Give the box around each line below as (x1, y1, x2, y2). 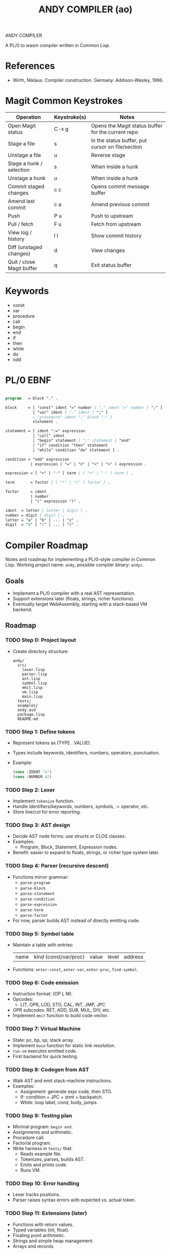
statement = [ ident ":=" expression (5, 429, 85, 434)
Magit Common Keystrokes (5, 95, 123, 107)
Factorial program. (12, 1140, 52, 1146)
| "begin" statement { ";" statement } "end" (32, 438, 131, 443)
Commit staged (8, 183, 45, 190)
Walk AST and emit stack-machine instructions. (12, 1078, 112, 1084)
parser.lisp (22, 671, 47, 677)
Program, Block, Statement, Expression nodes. (20, 844, 118, 850)
